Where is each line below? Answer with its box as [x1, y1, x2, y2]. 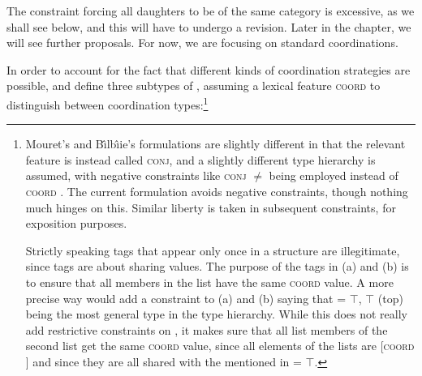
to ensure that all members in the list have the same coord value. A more [25, 273, 394, 290]
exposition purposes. [25, 215, 127, 232]
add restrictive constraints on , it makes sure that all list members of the [25, 321, 388, 338]
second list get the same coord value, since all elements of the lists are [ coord [25, 337, 415, 354]
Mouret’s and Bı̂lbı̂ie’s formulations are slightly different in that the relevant [25, 135, 406, 152]
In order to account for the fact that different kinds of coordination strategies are [6, 61, 411, 78]
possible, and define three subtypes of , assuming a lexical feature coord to [6, 77, 381, 94]
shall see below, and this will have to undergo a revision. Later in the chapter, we [6, 18, 411, 35]
